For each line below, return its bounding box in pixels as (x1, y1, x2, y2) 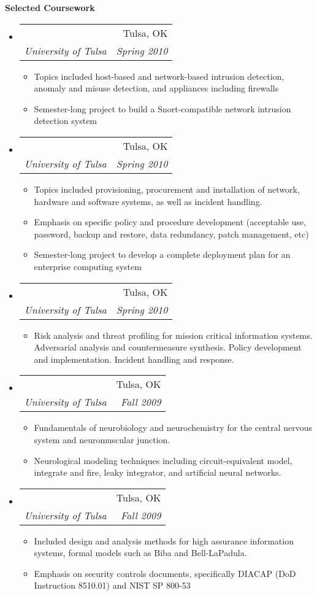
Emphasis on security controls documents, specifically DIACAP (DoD (34, 567, 296, 579)
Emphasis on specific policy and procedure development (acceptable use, (34, 215, 307, 228)
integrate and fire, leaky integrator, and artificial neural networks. (34, 466, 281, 479)
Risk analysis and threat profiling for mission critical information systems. (34, 328, 313, 341)
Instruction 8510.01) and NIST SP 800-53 (34, 579, 191, 592)
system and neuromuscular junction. (34, 433, 170, 446)
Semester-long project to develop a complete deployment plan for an (34, 248, 291, 261)
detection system (34, 114, 97, 127)
